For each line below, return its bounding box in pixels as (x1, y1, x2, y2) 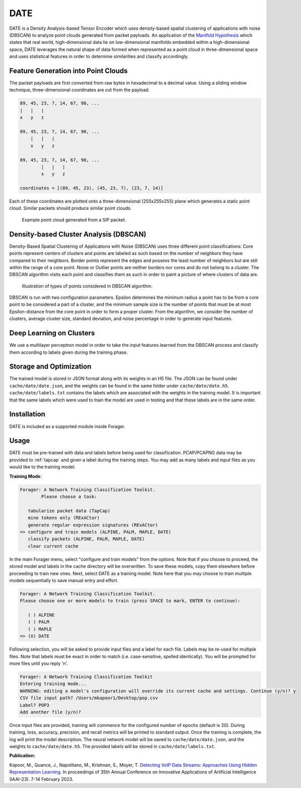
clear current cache (28, 543, 79, 549)
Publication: (9, 753, 35, 759)
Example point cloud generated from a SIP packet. (22, 217, 126, 223)
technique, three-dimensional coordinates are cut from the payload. (9, 87, 150, 93)
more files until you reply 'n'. (9, 660, 68, 666)
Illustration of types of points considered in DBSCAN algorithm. (22, 283, 153, 289)
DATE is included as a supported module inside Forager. (9, 423, 126, 429)
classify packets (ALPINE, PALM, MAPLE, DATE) (28, 536, 145, 542)
